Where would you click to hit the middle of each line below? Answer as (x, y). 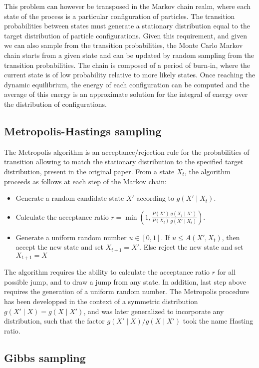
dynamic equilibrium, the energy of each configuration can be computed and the (127, 84)
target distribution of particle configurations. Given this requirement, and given (126, 35)
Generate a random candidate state (70, 198)
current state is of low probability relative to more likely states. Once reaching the (130, 75)
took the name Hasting (218, 321)
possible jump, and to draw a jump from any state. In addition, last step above (125, 281)
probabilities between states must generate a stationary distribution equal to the (127, 26)
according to (155, 198)
